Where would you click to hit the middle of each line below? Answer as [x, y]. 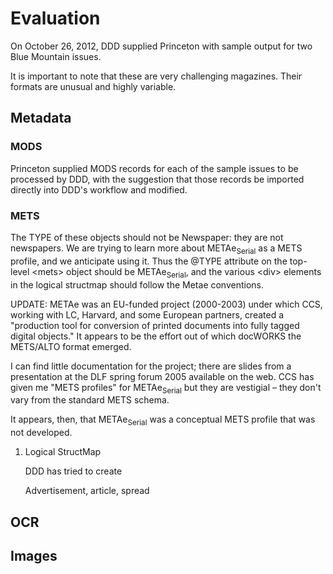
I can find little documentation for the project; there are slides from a [151, 366]
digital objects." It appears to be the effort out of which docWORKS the [156, 336]
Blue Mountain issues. [56, 56]
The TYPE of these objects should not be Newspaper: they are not [147, 237]
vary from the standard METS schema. [90, 400]
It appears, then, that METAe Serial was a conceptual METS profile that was [163, 420]
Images [34, 555]
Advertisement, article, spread [87, 491]
